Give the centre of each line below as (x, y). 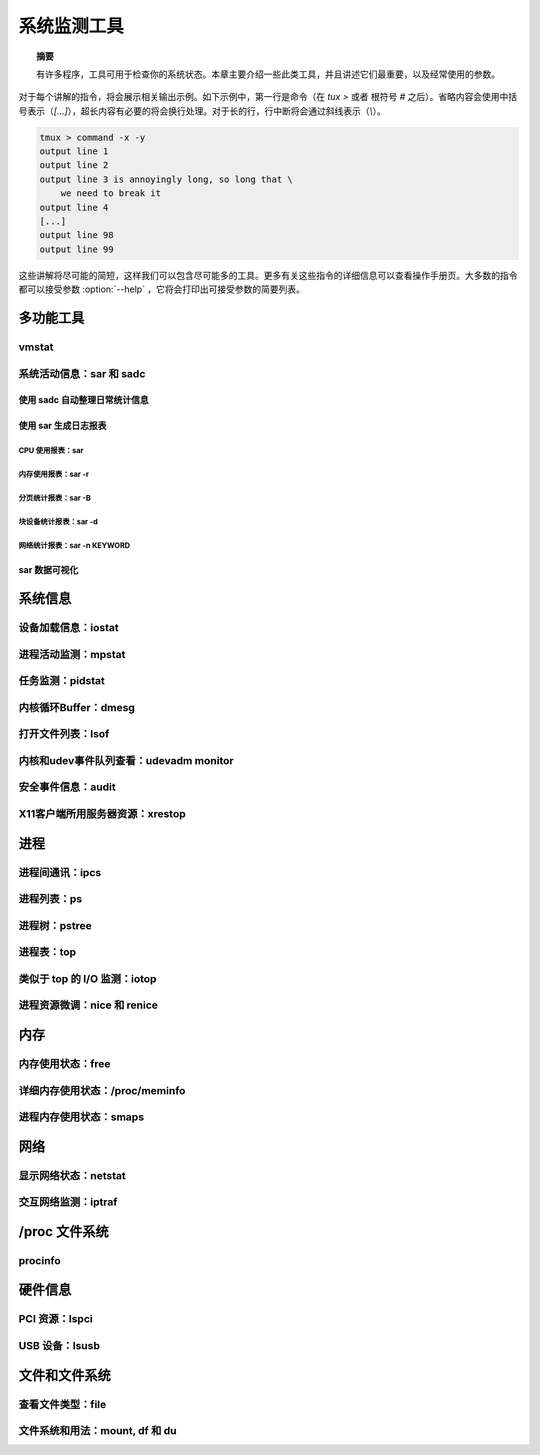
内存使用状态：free (64, 1063)
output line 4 (74, 207)
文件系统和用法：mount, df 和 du (97, 1431)
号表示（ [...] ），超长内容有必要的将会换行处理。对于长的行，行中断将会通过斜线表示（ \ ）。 (202, 111)
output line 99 (76, 249)
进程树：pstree (55, 925)
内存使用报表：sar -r (54, 475)
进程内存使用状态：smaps (81, 1117)
